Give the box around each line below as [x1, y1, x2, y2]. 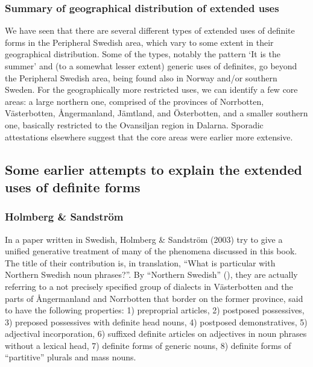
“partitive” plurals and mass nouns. [5, 351, 136, 363]
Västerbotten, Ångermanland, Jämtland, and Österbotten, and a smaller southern [5, 107, 308, 119]
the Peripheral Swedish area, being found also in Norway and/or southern [5, 71, 277, 84]
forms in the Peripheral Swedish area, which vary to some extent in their [5, 36, 274, 48]
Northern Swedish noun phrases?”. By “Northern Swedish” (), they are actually [5, 268, 298, 281]
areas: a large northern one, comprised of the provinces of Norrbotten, [5, 95, 264, 107]
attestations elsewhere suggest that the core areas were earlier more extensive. [5, 130, 293, 143]
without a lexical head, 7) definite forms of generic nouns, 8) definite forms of [5, 339, 291, 351]
